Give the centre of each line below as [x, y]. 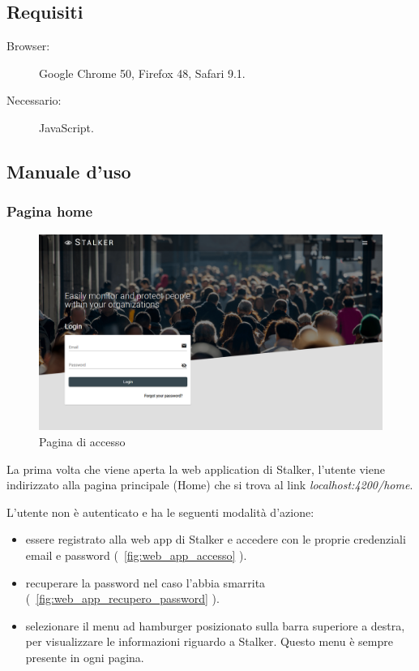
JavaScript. [66, 127]
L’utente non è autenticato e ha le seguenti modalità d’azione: [160, 512]
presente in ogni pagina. [85, 657]
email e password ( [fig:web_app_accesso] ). [136, 555]
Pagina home [50, 211]
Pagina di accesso [82, 441]
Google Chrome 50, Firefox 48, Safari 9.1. [142, 73]
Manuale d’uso [69, 171]
